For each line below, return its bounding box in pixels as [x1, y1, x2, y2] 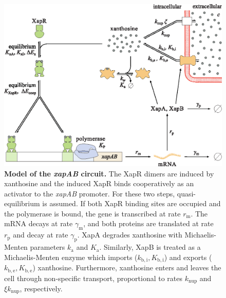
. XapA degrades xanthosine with [77, 229, 182, 240]
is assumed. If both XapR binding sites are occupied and [42, 198, 221, 209]
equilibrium [4, 198, 40, 209]
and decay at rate [13, 229, 68, 240]
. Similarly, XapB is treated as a [99, 242, 201, 252]
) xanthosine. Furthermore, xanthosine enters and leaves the [32, 262, 221, 273]
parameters [30, 242, 65, 252]
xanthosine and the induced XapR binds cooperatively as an [4, 178, 194, 189]
